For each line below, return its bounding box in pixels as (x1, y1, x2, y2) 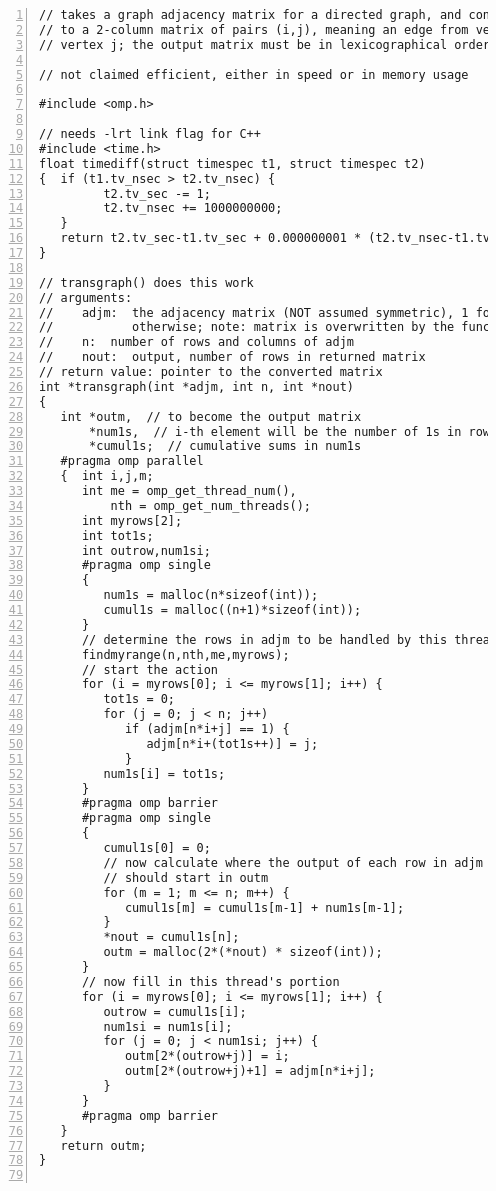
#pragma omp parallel (60, 454, 204, 469)
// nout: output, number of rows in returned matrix (39, 350, 426, 365)
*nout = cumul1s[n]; (103, 930, 240, 945)
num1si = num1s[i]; (103, 1019, 233, 1034)
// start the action (81, 662, 218, 677)
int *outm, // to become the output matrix (60, 409, 362, 424)
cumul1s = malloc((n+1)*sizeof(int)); (103, 603, 362, 617)
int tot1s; (81, 528, 154, 543)
